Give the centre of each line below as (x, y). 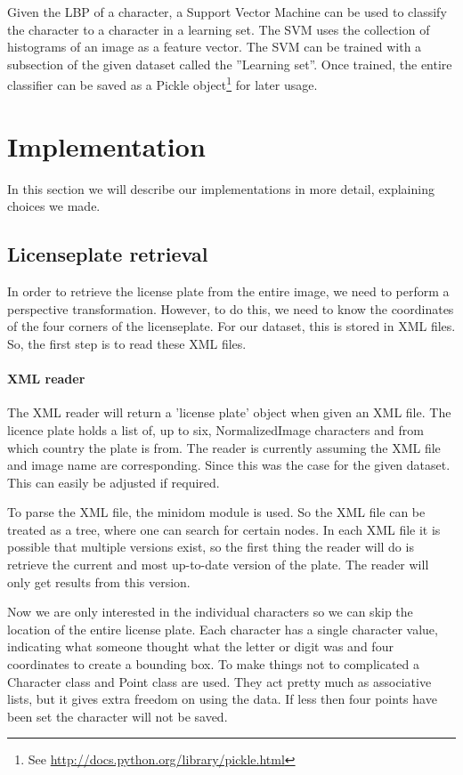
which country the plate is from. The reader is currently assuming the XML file (224, 447)
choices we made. (54, 206)
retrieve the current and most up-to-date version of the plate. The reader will (218, 565)
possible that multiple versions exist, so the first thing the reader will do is (211, 547)
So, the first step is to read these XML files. (127, 343)
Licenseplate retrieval (108, 254)
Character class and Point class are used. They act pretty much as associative (219, 681)
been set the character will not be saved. (118, 716)
